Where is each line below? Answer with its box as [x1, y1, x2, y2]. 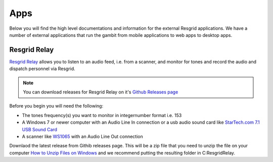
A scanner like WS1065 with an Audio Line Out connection [22, 133, 144, 139]
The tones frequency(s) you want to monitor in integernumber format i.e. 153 [22, 112, 182, 118]
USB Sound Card [22, 126, 58, 132]
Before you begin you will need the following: [9, 103, 104, 109]
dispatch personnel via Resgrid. [9, 66, 75, 72]
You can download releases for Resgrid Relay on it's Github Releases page [23, 89, 178, 95]
